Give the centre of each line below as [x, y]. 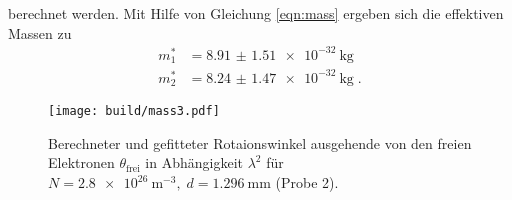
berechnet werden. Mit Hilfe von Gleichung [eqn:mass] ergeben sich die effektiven [256, 13]
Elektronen [81, 162]
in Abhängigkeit [194, 162]
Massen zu [40, 32]
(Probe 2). [307, 182]
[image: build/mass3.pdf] [134, 111]
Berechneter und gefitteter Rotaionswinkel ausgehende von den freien [260, 142]
